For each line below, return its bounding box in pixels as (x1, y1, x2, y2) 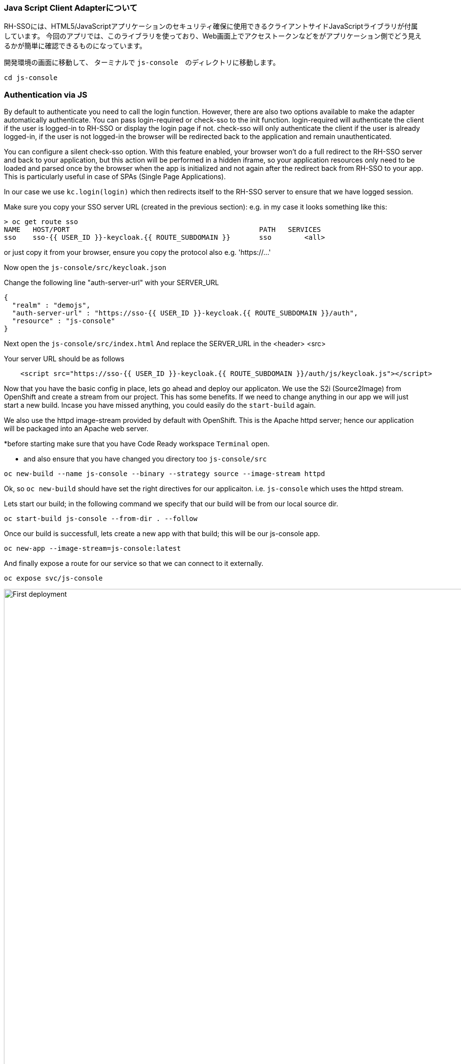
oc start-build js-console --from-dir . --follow (4, 515, 198, 523)
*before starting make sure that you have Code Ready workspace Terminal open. (4, 439, 270, 448)
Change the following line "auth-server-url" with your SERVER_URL (4, 278, 219, 287)
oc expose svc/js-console (4, 574, 103, 583)
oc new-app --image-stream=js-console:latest (4, 544, 181, 553)
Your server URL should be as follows (4, 355, 125, 363)
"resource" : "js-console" (12, 317, 115, 325)
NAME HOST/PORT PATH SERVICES (4, 226, 321, 234)
